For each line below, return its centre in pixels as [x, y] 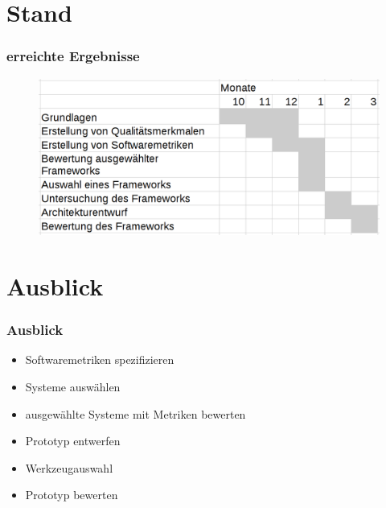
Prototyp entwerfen [73, 441]
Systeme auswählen [73, 386]
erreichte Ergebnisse [73, 56]
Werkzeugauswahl [69, 467]
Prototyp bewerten [72, 495]
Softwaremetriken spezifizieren [100, 359]
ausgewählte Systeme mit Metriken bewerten [136, 413]
